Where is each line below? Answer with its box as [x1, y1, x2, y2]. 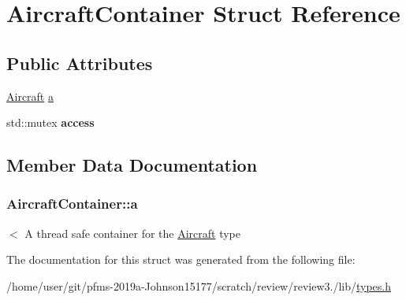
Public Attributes [6, 50, 153, 75]
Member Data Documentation [6, 153, 258, 177]
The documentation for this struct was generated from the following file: [6, 251, 356, 268]
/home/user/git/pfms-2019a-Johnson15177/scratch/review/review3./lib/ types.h [6, 277, 392, 294]
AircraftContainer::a [6, 194, 138, 213]
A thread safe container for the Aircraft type [24, 224, 241, 241]
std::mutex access [6, 114, 95, 131]
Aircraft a [6, 87, 54, 104]
